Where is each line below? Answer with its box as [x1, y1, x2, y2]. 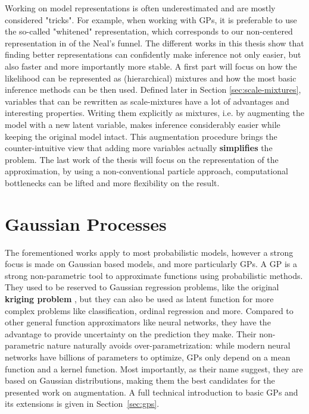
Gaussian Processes [5, 211, 167, 236]
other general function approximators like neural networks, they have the [5, 316, 271, 328]
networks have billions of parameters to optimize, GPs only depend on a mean [5, 350, 291, 363]
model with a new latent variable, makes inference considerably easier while [5, 118, 280, 130]
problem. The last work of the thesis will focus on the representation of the [5, 153, 279, 165]
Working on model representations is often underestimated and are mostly [5, 2, 276, 14]
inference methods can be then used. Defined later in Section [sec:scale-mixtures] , [5, 83, 301, 96]
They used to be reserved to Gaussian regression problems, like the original [5, 281, 279, 293]
